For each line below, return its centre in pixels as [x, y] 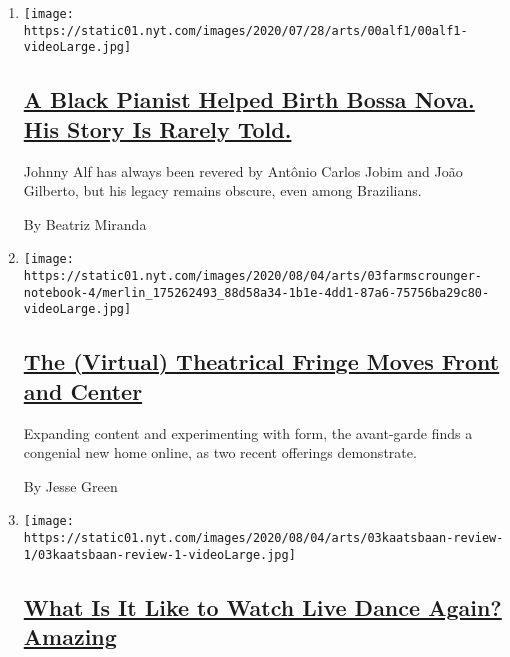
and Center [83, 390]
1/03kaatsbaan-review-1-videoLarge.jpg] [159, 554]
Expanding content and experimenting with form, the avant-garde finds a [248, 432]
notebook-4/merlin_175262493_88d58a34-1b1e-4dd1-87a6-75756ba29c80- [256, 292]
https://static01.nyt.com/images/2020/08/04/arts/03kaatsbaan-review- [263, 538]
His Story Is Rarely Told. [157, 128]
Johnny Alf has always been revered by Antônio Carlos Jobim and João [243, 170]
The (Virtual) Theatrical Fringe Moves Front [261, 361]
